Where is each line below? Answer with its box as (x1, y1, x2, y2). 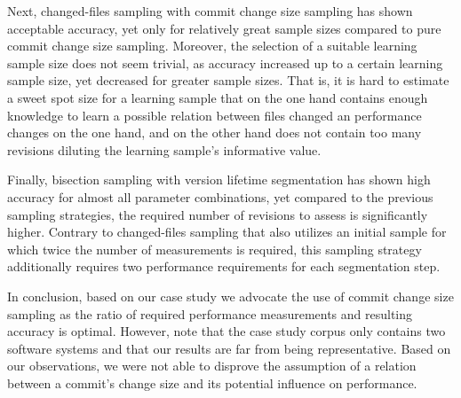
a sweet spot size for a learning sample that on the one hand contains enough (7, 88, 428, 106)
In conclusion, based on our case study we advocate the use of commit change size (7, 286, 454, 305)
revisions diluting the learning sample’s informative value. (7, 140, 322, 159)
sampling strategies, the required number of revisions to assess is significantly (7, 205, 428, 223)
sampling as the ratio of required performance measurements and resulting (7, 304, 413, 323)
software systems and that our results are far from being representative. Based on (7, 339, 451, 357)
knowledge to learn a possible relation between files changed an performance (7, 105, 422, 124)
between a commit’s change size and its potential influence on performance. (7, 373, 417, 392)
